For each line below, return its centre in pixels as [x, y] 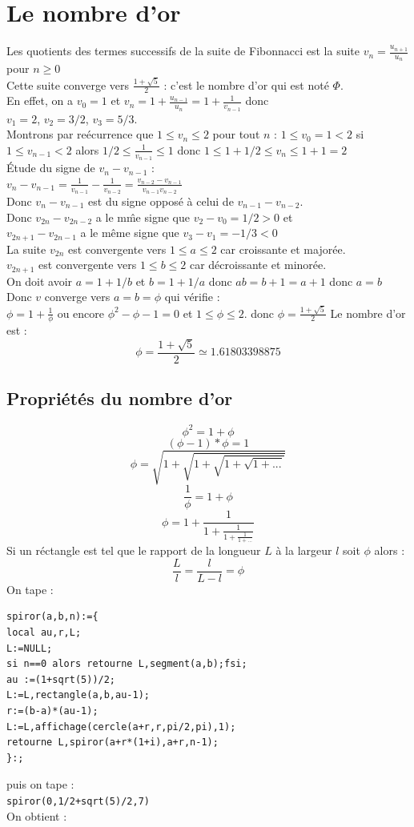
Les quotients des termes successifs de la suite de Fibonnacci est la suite [183, 51]
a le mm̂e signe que [143, 217]
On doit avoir [40, 281]
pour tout [236, 134]
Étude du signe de [51, 168]
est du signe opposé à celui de [161, 201]
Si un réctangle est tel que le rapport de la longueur [134, 550]
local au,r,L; [44, 632]
